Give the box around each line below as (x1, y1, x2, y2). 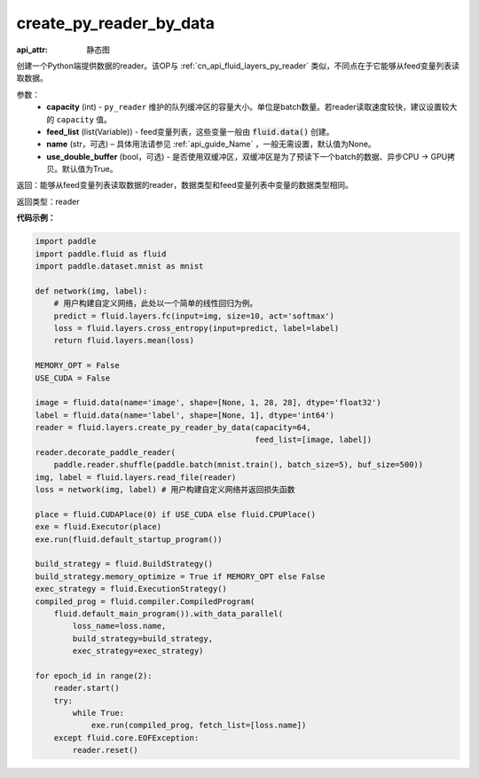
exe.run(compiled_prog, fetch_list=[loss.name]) (90, 720, 307, 731)
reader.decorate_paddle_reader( (35, 447, 177, 457)
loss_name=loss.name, (72, 621, 167, 632)
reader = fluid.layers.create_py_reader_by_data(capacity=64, (35, 422, 311, 433)
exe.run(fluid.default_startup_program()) (35, 534, 223, 545)
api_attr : (16, 44, 49, 55)
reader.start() (53, 683, 120, 694)
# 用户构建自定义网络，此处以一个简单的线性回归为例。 (53, 298, 258, 309)
